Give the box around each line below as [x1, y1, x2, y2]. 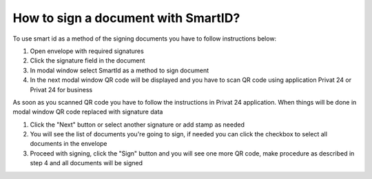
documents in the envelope [30, 140, 107, 148]
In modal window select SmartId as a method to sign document [30, 66, 209, 74]
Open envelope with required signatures [30, 47, 144, 55]
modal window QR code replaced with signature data [12, 107, 163, 116]
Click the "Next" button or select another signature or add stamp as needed [30, 120, 245, 129]
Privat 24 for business [30, 85, 93, 94]
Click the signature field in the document [30, 56, 145, 65]
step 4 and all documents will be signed [30, 159, 143, 167]
